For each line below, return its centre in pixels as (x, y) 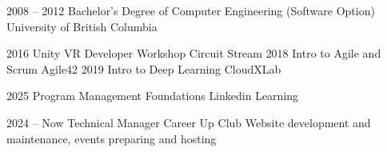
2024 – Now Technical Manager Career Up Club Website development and (189, 122)
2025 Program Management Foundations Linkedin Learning (153, 96)
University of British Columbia (82, 26)
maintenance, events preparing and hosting (112, 138)
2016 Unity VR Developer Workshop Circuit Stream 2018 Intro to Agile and (194, 53)
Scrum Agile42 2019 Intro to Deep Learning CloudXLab (144, 68)
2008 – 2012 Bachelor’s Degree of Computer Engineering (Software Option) (191, 10)
